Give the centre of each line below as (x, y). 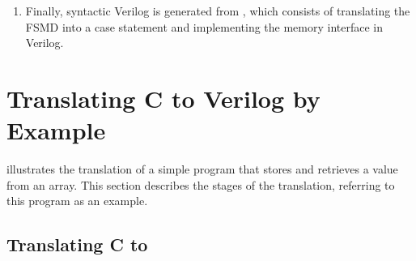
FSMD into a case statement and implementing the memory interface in (204, 26)
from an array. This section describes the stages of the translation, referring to (201, 184)
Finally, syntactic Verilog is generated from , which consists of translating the (218, 11)
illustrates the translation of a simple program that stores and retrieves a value (202, 169)
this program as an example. (77, 201)
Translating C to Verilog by (163, 98)
